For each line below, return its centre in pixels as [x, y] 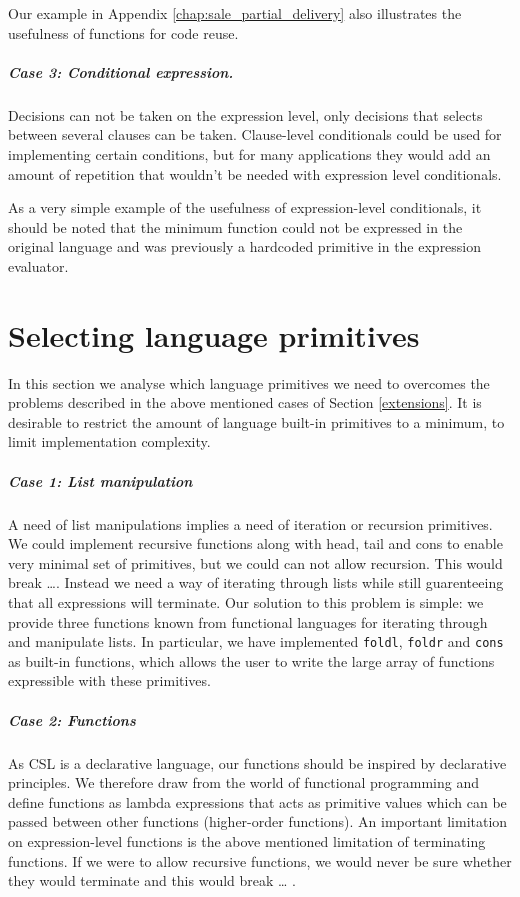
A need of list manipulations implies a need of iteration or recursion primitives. [250, 523]
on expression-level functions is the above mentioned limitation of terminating [247, 840]
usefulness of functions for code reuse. [123, 32]
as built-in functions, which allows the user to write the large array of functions [251, 660]
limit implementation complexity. [109, 441]
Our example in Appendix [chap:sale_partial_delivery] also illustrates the [235, 13]
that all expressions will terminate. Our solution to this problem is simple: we [246, 601]
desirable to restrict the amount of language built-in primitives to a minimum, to [256, 421]
